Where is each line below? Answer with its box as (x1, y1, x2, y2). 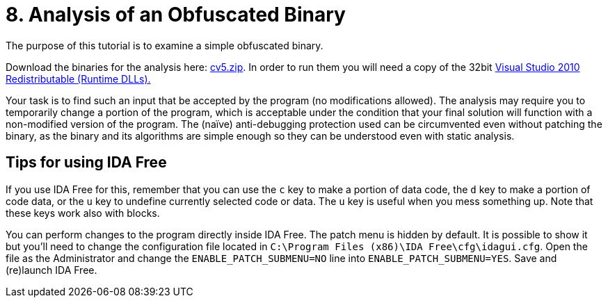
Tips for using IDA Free (6, 154, 167, 172)
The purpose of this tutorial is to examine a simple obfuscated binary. (6, 39, 323, 51)
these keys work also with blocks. (6, 206, 160, 219)
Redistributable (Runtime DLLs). (6, 72, 151, 85)
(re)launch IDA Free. (6, 263, 97, 276)
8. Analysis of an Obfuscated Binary (6, 3, 346, 26)
